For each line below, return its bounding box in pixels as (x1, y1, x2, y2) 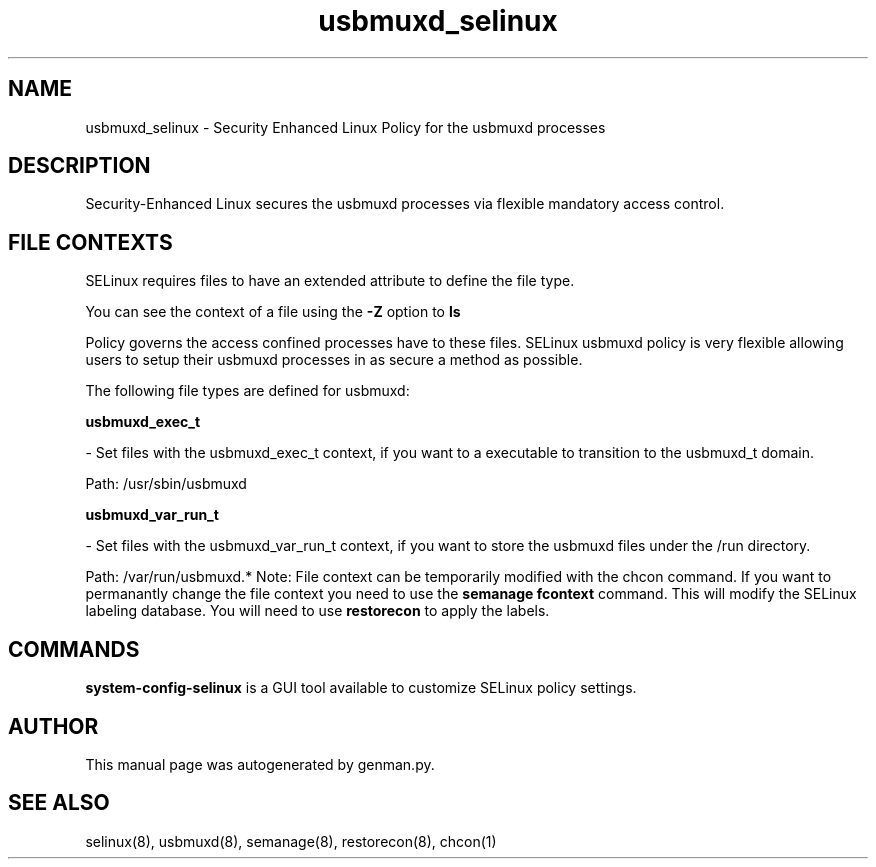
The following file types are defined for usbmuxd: (85, 382, 410, 400)
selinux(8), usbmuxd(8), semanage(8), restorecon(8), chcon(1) (85, 832, 497, 850)
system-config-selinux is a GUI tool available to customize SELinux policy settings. (85, 679, 637, 697)
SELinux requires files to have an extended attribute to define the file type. (85, 272, 575, 290)
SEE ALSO (8, 790, 110, 816)
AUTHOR (8, 713, 99, 739)
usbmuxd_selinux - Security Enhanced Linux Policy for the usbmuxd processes (85, 118, 606, 136)
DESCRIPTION (8, 153, 151, 179)
